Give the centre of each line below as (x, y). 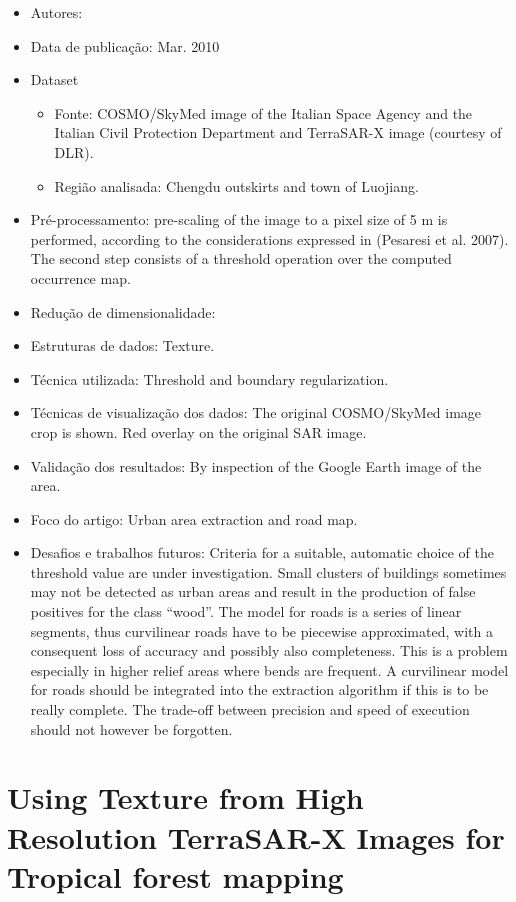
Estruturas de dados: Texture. (122, 345)
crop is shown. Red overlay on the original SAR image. (198, 431)
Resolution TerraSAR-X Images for (256, 836)
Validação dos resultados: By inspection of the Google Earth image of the (256, 465)
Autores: (56, 12)
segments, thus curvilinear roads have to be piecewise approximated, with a (261, 630)
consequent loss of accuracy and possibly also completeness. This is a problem (269, 650)
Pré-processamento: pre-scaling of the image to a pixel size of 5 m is (239, 219)
